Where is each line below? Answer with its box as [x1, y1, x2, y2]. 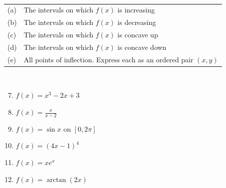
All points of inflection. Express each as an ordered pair [23, 54, 194, 64]
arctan [46, 176, 66, 184]
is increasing [117, 4, 155, 15]
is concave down [117, 41, 167, 52]
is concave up [117, 29, 158, 40]
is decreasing [117, 17, 156, 27]
